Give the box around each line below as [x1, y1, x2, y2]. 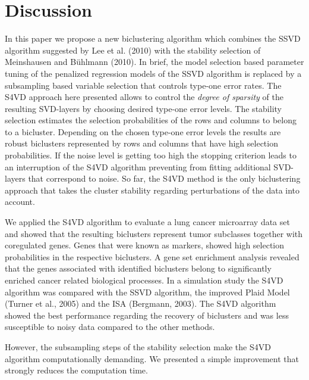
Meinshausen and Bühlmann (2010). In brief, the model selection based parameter [5, 55, 304, 68]
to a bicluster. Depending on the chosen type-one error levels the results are [5, 125, 281, 138]
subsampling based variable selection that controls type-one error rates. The [5, 79, 282, 91]
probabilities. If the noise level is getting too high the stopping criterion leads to [5, 149, 297, 161]
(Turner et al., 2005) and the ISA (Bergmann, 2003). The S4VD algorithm [5, 297, 276, 310]
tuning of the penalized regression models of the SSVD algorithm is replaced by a [5, 67, 302, 79]
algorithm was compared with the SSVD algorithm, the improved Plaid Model [5, 285, 290, 298]
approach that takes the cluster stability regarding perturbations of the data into [5, 183, 300, 196]
